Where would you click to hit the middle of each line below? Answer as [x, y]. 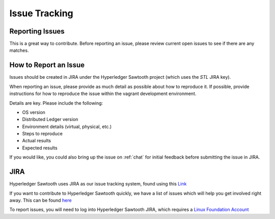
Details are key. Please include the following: [56, 103]
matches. [19, 50]
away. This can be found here [40, 200]
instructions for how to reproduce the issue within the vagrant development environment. [103, 93]
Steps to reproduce [43, 134]
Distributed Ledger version [50, 119]
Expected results [40, 148]
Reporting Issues [37, 31]
